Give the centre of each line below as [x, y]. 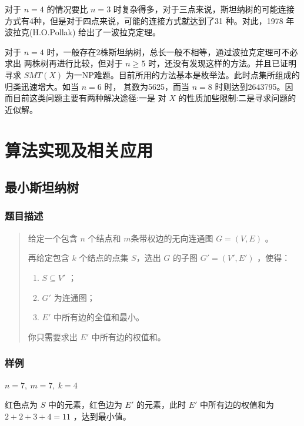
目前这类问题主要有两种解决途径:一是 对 [89, 98]
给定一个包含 [53, 238]
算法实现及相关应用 [79, 150]
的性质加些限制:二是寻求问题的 [237, 98]
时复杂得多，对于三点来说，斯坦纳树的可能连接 [204, 9]
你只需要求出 [53, 336]
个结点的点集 [104, 258]
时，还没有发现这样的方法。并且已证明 [223, 63]
